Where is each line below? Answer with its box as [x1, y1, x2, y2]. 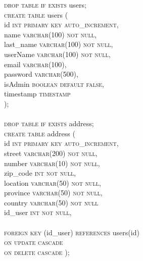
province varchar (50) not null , [4, 187, 103, 198]
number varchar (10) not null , [4, 158, 100, 168]
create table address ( [4, 128, 75, 138]
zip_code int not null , [4, 168, 76, 178]
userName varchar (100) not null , [4, 48, 111, 59]
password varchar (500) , [4, 69, 78, 79]
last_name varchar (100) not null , [4, 39, 113, 49]
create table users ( [4, 9, 68, 20]
